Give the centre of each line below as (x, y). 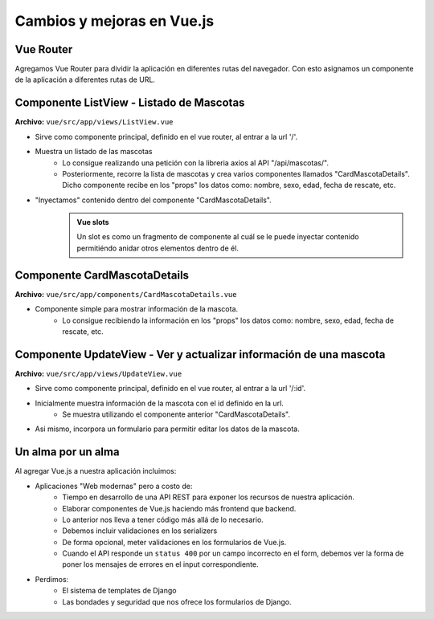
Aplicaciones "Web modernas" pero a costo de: (114, 486)
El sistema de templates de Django (119, 591)
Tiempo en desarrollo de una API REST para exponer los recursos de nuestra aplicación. (209, 497)
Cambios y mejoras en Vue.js (115, 21)
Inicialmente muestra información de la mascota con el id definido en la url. (160, 403)
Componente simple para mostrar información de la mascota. (137, 309)
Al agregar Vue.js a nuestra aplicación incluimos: (96, 471)
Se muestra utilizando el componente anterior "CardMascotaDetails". (176, 414)
